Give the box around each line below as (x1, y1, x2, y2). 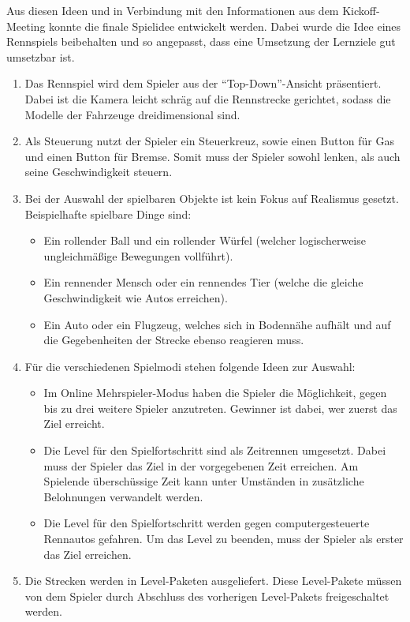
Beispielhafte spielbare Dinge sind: (24, 205, 192, 222)
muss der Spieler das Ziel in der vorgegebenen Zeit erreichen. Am (43, 457, 359, 474)
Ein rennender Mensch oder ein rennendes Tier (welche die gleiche (43, 274, 363, 290)
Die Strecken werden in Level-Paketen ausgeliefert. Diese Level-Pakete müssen (24, 572, 402, 589)
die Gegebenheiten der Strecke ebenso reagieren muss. (43, 332, 304, 348)
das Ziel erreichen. (43, 545, 132, 562)
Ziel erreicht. (43, 415, 105, 432)
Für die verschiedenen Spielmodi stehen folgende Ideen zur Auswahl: (24, 358, 356, 374)
